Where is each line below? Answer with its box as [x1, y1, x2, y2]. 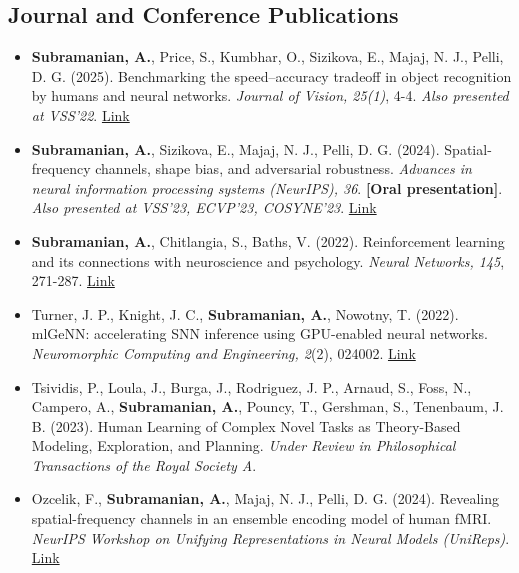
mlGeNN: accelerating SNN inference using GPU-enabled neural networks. [31, 323, 488, 344]
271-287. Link [31, 270, 115, 291]
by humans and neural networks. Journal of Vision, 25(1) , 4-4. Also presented [31, 85, 509, 106]
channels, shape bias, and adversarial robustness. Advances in [95, 158, 472, 179]
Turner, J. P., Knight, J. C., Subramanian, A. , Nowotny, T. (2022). [31, 303, 459, 324]
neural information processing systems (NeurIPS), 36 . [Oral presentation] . [31, 177, 503, 198]
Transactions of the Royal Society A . [31, 454, 257, 475]
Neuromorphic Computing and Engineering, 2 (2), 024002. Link [31, 342, 416, 363]
